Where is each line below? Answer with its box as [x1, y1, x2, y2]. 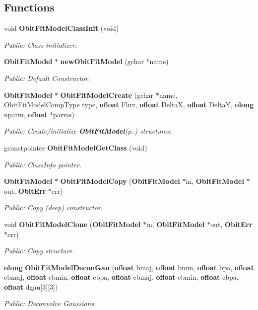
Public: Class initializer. [4, 39, 77, 50]
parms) [53, 109, 74, 119]
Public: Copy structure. [4, 245, 74, 256]
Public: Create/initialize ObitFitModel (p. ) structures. [4, 126, 172, 136]
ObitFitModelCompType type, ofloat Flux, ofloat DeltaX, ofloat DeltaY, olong [4, 99, 254, 110]
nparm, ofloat [4, 109, 48, 119]
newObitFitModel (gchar [60, 56, 144, 67]
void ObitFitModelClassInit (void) [4, 23, 119, 33]
